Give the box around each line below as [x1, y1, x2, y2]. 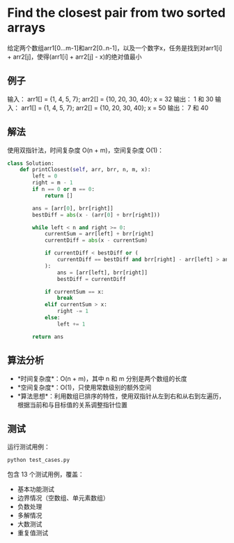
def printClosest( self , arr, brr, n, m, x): [19, 166, 151, 173]
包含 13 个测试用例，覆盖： [7, 470, 85, 479]
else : [44, 314, 61, 321]
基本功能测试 [17, 485, 54, 493]
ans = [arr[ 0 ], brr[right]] [32, 205, 114, 212]
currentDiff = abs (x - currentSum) [44, 237, 148, 244]
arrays [7, 20, 46, 36]
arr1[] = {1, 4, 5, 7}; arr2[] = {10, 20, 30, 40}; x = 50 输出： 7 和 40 [20, 103, 209, 112]
